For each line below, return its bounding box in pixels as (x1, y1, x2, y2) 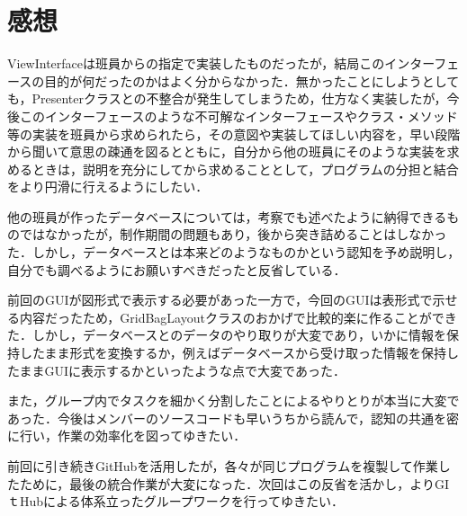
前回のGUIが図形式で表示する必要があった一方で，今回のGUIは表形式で (7, 290, 433, 309)
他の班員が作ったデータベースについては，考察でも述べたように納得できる (7, 207, 447, 226)
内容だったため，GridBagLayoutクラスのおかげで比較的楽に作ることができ (19, 307, 457, 326)
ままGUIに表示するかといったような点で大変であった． (19, 360, 346, 379)
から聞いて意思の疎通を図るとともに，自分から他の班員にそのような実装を (7, 142, 447, 161)
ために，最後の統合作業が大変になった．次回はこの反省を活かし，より (19, 474, 436, 493)
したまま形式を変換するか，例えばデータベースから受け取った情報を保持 (19, 343, 447, 362)
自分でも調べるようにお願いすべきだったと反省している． (7, 260, 346, 279)
